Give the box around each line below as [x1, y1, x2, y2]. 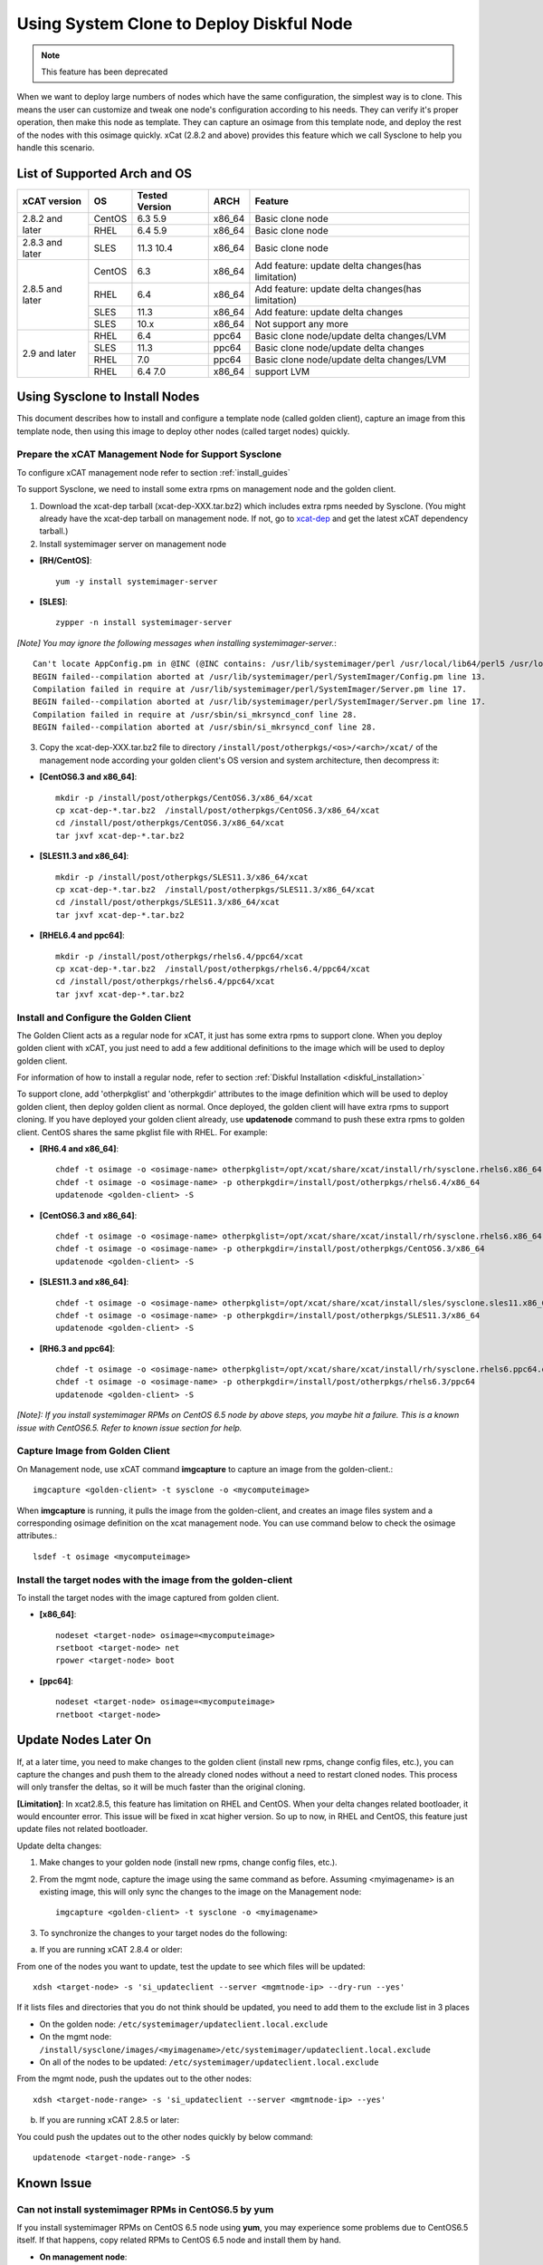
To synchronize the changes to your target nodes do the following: [39, 1927, 288, 1938]
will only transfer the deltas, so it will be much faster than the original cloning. [16, 1781, 306, 1793]
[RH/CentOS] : [39, 555, 92, 566]
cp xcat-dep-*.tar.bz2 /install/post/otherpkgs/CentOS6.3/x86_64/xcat [55, 805, 380, 815]
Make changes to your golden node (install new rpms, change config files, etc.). [39, 1857, 338, 1868]
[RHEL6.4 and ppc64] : [39, 930, 126, 941]
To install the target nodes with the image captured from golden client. [16, 1592, 280, 1603]
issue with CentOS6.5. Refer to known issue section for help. [16, 1422, 243, 1433]
